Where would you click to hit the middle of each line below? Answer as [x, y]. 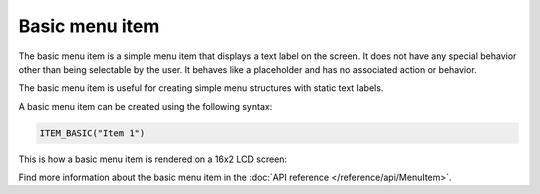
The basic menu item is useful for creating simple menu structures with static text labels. [201, 88]
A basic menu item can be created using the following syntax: [145, 106]
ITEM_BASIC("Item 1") [92, 133]
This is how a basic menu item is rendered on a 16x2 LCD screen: [153, 159]
